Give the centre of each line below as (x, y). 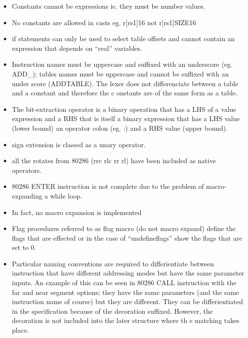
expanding (27, 195)
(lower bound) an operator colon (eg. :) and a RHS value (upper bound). (120, 128)
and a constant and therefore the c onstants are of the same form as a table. (125, 93)
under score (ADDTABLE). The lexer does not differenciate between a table (125, 83)
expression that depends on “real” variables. (77, 48)
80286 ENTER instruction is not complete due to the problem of (108, 186)
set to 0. (24, 247)
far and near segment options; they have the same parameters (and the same (125, 292)
